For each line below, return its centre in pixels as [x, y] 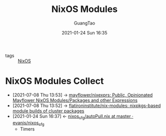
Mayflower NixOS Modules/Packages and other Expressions [75, 100]
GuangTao [85, 23]
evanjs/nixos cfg [28, 123]
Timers [27, 129]
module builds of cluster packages [48, 110]
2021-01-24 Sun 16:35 [85, 32]
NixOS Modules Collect [55, 81]
